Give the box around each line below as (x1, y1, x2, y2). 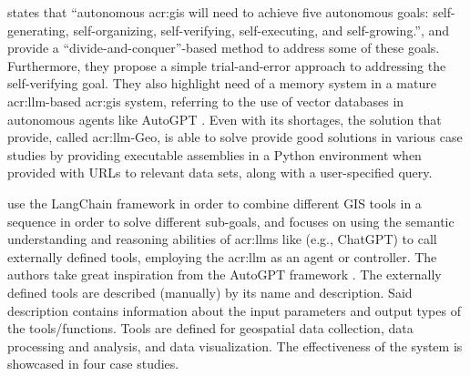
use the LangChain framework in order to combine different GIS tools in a (7, 193, 422, 212)
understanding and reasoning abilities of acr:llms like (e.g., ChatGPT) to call (7, 229, 437, 249)
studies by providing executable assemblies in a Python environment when (7, 145, 422, 164)
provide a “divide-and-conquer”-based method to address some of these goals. (7, 38, 440, 57)
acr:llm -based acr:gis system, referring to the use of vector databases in (7, 91, 404, 110)
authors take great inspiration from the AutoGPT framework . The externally (7, 265, 442, 284)
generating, (7, 20, 69, 39)
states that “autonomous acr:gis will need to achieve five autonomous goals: (7, 3, 429, 21)
